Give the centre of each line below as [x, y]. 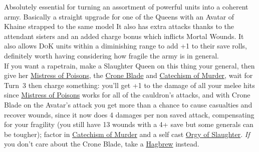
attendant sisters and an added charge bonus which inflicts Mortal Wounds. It [124, 36]
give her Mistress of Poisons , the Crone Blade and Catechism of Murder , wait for [128, 75]
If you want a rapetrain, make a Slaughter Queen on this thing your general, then [129, 65]
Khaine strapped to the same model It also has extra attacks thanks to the [119, 26]
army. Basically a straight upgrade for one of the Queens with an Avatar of [119, 16]
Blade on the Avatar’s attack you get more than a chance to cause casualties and [128, 104]
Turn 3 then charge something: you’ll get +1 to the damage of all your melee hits [129, 85]
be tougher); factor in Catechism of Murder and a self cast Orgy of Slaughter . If [127, 134]
